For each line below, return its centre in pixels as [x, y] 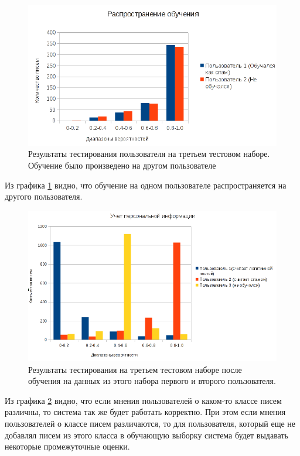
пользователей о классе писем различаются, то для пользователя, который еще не [150, 424]
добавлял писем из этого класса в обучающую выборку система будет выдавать [146, 435]
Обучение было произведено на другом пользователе [122, 165]
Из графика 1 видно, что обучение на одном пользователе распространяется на [146, 185]
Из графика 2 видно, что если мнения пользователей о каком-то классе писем [143, 400]
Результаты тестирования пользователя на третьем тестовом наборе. [149, 154]
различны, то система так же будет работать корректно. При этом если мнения [145, 412]
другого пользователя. [44, 196]
